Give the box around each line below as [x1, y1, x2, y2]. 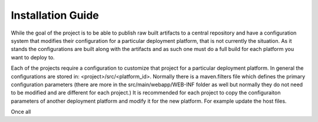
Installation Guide [11, 9, 100, 22]
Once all [11, 109, 31, 116]
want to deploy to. [11, 53, 55, 61]
